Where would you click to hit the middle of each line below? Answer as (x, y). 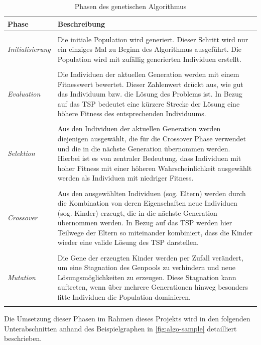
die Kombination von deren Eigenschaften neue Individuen (147, 203)
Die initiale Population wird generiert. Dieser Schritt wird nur (153, 39)
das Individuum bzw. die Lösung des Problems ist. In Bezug (150, 94)
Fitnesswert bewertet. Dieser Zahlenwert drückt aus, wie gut (150, 84)
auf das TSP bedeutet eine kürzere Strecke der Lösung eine (149, 103)
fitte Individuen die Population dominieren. (124, 296)
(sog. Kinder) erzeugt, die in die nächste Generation (137, 212)
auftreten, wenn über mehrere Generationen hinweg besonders (153, 287)
